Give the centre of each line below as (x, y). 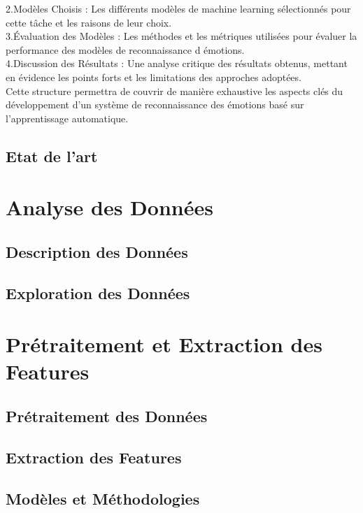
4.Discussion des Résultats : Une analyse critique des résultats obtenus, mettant (177, 63)
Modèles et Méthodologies (103, 498)
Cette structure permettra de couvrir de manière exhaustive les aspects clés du (175, 91)
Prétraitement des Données (107, 416)
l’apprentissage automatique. (67, 118)
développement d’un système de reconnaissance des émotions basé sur (155, 104)
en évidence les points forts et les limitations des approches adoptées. (154, 77)
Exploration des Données (98, 292)
